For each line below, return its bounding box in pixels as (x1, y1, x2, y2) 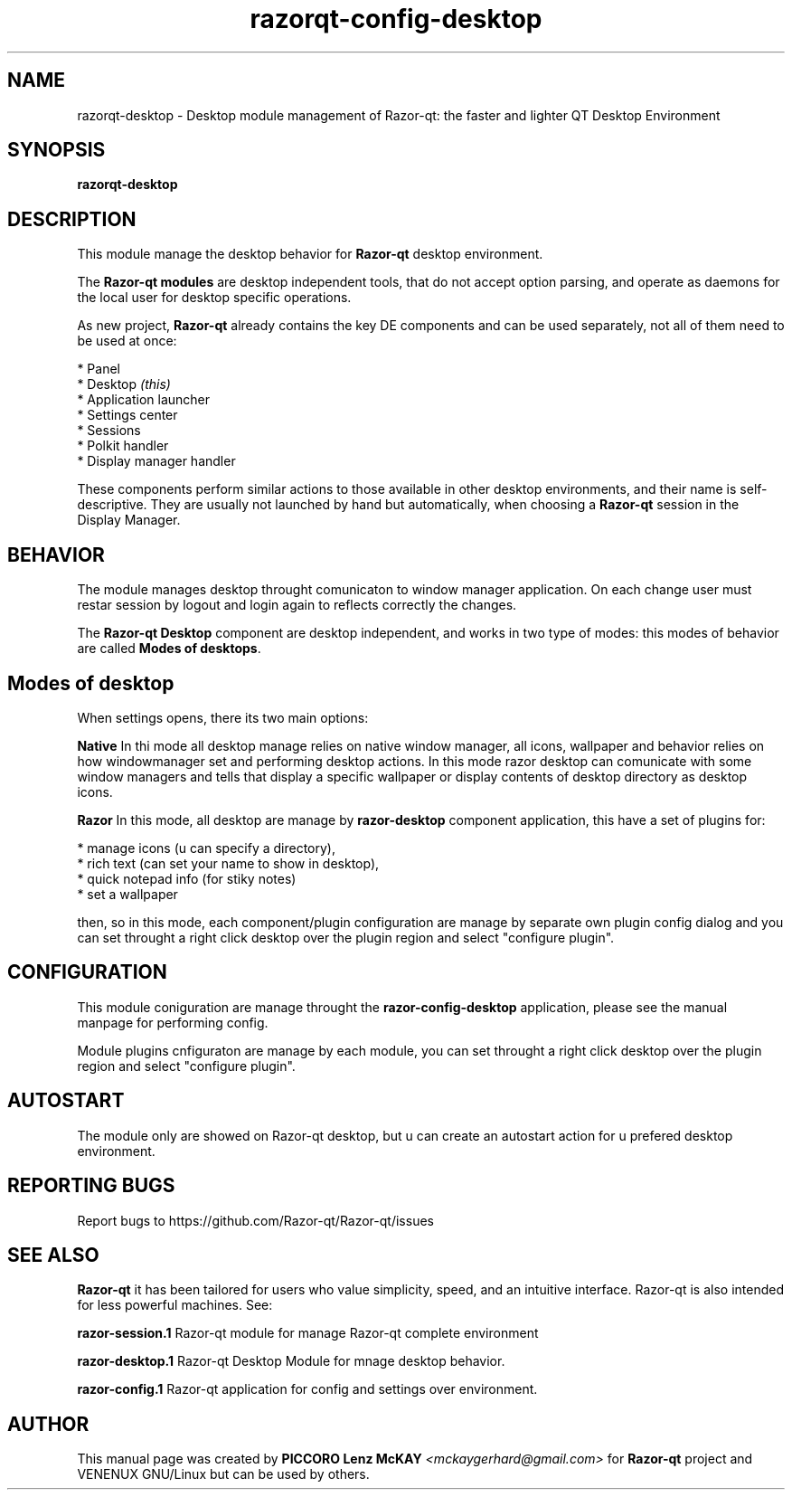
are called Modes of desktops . (77, 640, 261, 657)
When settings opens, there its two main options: (77, 709, 369, 725)
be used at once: (77, 333, 177, 349)
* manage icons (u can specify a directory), (77, 839, 335, 856)
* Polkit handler (77, 438, 169, 454)
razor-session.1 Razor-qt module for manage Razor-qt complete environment (77, 1325, 539, 1341)
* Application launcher (77, 392, 211, 408)
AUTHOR (7, 1412, 90, 1435)
